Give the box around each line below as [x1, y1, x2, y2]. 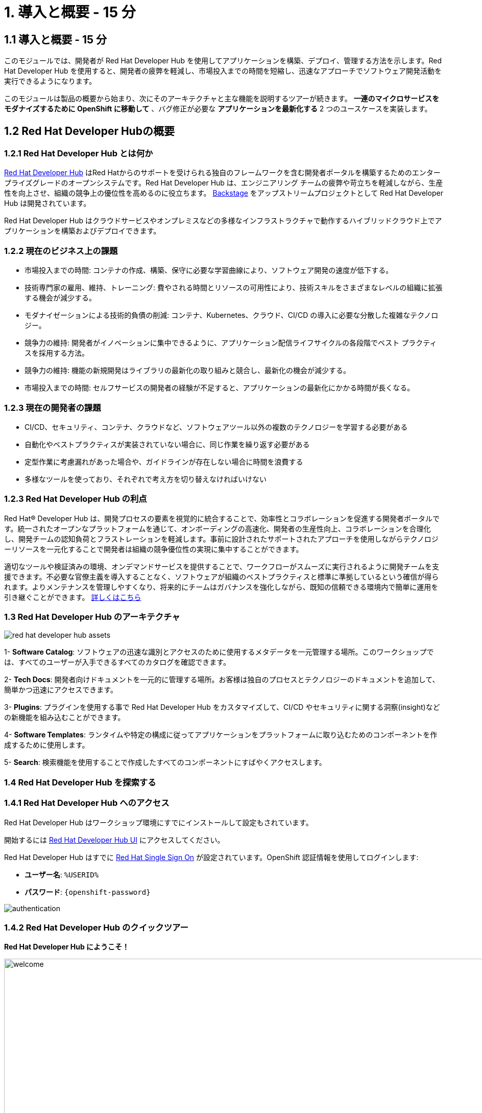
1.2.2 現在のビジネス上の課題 [4, 245, 118, 256]
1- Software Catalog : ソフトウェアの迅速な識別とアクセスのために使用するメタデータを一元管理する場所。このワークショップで [4, 647, 434, 657]
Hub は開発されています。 [4, 199, 91, 208]
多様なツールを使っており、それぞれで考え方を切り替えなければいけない [25, 474, 267, 483]
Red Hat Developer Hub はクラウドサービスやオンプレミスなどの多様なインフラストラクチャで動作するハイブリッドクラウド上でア [4, 216, 442, 225]
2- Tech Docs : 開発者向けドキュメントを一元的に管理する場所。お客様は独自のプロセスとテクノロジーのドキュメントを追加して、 [4, 675, 440, 684]
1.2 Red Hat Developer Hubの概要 [4, 124, 175, 137]
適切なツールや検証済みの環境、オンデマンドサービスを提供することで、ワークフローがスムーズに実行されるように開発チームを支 [4, 562, 439, 571]
